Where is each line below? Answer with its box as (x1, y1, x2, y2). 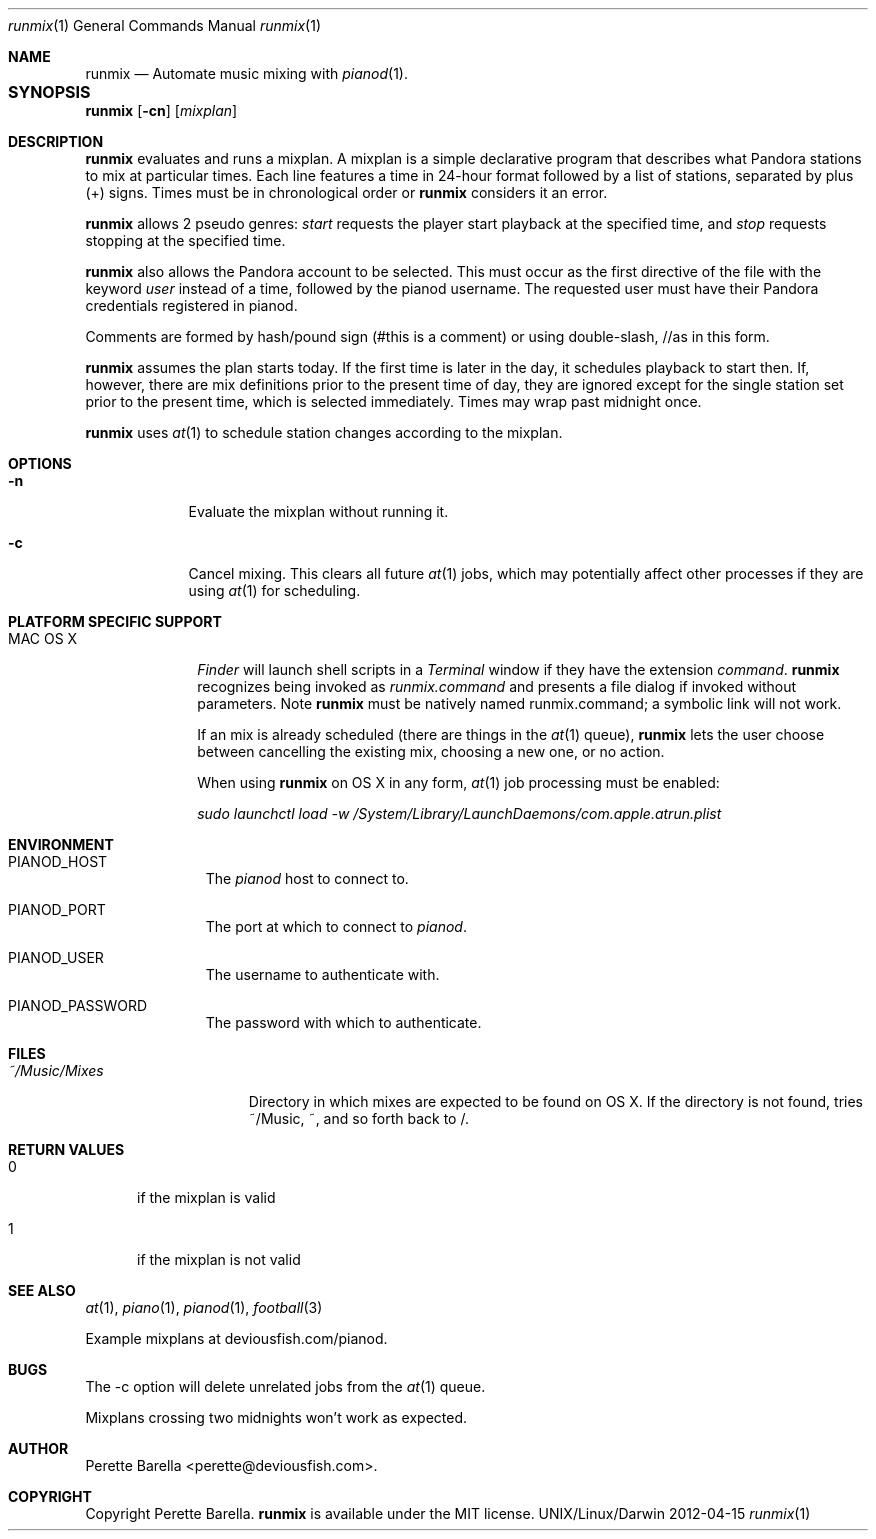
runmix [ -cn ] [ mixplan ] (85, 102, 238, 119)
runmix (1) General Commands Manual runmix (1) (8, 17, 322, 34)
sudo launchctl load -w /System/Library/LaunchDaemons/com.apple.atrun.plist (197, 805, 722, 822)
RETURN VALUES (8, 1141, 125, 1158)
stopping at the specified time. (85, 232, 286, 249)
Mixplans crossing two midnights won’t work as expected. (85, 1409, 468, 1426)
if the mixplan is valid (137, 1189, 276, 1206)
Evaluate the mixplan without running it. (188, 503, 449, 520)
